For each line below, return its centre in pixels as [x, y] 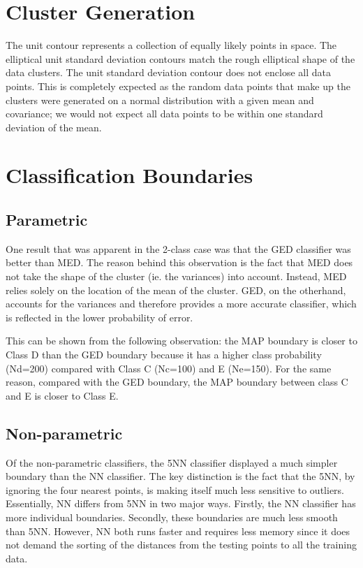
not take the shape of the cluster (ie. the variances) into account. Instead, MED [176, 276]
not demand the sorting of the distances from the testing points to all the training [181, 545]
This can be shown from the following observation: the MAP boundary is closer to [181, 341]
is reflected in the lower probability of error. [99, 317]
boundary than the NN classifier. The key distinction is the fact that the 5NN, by [180, 476]
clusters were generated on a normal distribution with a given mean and [160, 100]
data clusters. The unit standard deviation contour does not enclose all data [169, 72]
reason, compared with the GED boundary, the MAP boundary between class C [177, 382]
